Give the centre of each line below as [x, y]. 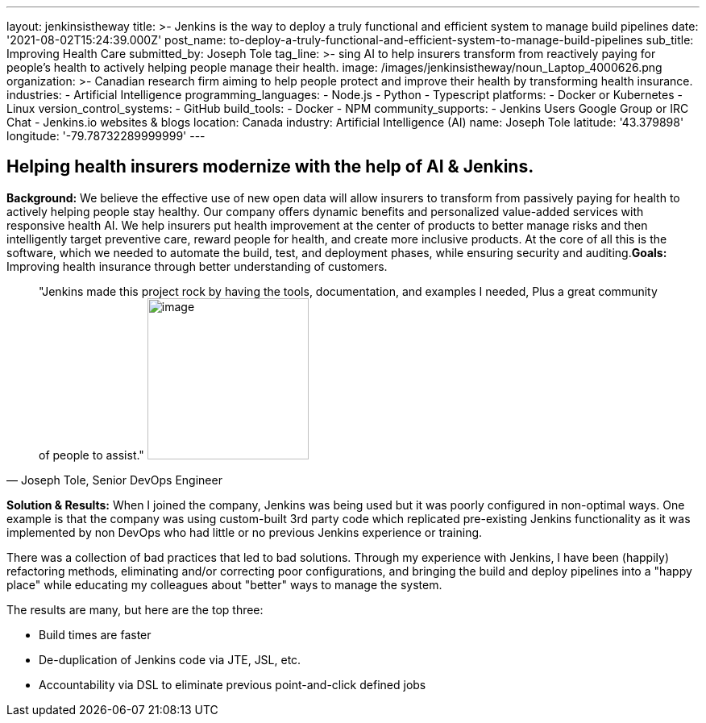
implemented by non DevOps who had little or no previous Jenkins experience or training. [245, 532]
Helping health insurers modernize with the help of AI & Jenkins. [270, 167]
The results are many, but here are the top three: [135, 609]
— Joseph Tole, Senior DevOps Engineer [114, 480]
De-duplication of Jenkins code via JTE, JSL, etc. [170, 659]
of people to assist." [91, 455]
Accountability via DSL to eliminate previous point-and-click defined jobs [233, 684]
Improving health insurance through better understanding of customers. [197, 266]
